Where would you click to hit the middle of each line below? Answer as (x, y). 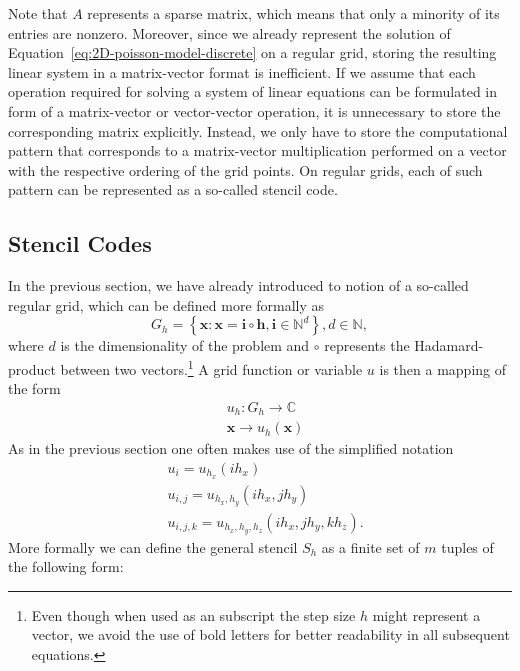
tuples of (467, 546)
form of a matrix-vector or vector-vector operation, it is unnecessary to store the (254, 110)
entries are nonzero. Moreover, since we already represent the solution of (229, 32)
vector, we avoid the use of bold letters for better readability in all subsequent (270, 634)
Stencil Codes (80, 243)
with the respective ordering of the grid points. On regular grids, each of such (245, 169)
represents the (367, 345)
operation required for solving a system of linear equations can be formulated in (253, 91)
